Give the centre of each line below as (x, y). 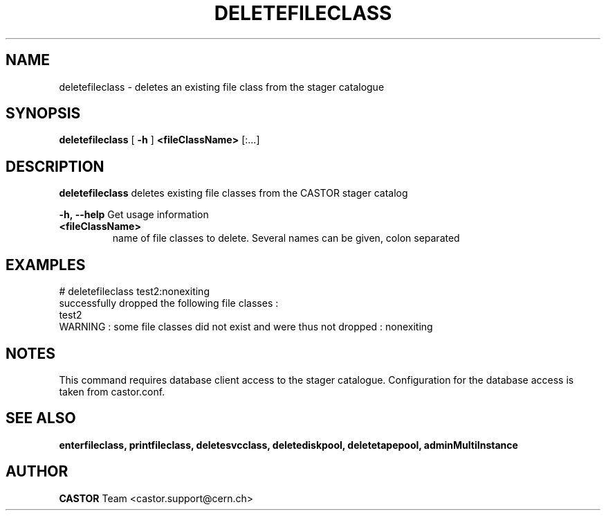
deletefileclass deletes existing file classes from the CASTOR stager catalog (233, 193)
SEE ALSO (41, 418)
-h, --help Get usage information (134, 215)
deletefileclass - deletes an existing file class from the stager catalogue (222, 87)
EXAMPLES (46, 265)
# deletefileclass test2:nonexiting (134, 292)
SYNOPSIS (43, 114)
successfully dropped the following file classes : (169, 303)
